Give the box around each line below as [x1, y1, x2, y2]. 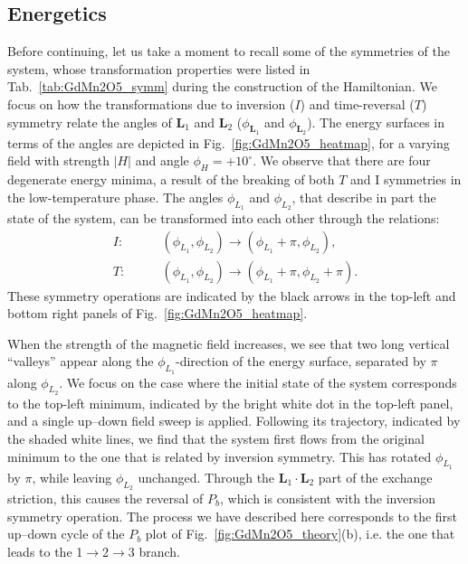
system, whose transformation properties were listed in [7, 59, 310, 78]
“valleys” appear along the [7, 352, 154, 371]
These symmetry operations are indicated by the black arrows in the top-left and [7, 286, 456, 305]
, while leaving [32, 467, 112, 486]
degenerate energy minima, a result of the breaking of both [7, 170, 335, 189]
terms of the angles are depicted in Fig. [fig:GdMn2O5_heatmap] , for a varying [7, 133, 450, 152]
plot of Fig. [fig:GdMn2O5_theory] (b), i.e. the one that [145, 524, 455, 543]
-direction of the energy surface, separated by [176, 352, 426, 371]
